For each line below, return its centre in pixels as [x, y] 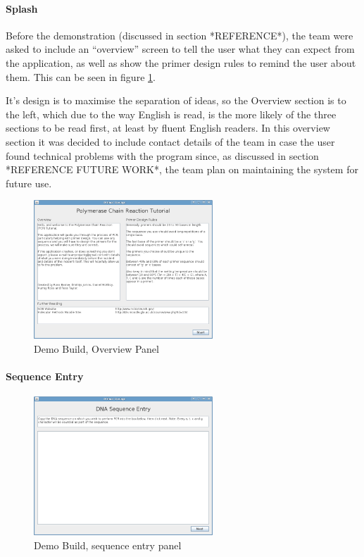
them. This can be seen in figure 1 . [81, 76]
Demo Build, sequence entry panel [108, 545]
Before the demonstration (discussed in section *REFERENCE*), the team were [180, 35]
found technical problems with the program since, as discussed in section [162, 155]
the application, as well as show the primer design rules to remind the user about [181, 62]
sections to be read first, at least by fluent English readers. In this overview [168, 128]
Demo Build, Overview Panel [96, 349]
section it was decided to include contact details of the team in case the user [170, 141]
